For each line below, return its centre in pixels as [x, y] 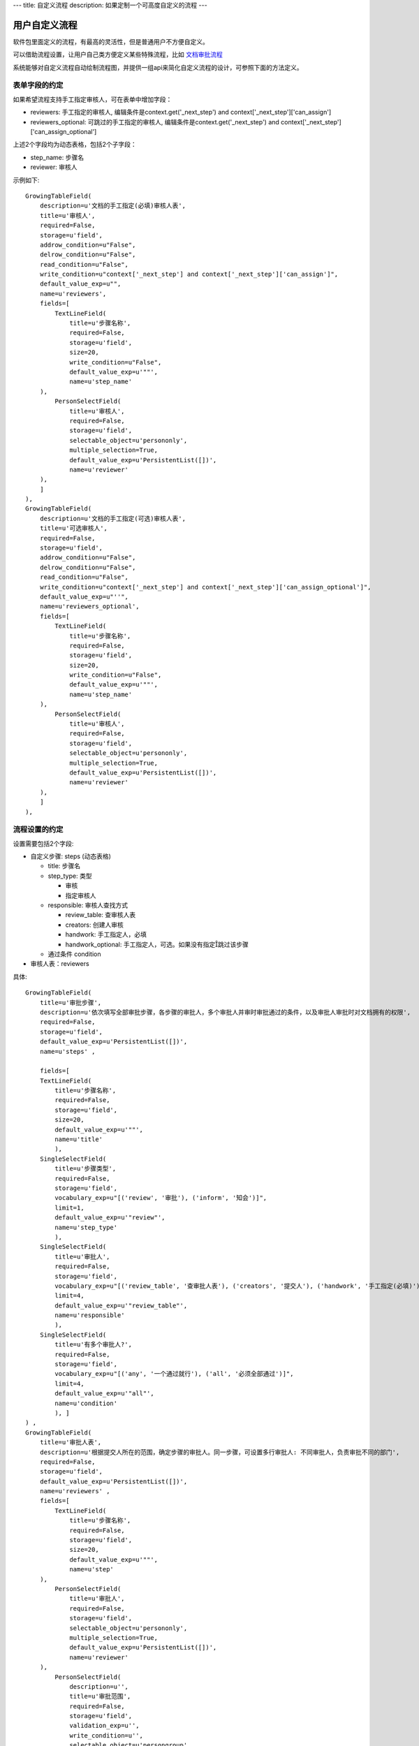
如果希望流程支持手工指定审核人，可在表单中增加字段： [93, 99]
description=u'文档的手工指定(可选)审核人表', [113, 518]
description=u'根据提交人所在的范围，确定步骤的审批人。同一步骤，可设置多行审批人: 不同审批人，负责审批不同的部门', [220, 1452]
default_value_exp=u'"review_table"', [121, 1305]
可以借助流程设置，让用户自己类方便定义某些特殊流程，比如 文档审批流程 [118, 54]
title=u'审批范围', [100, 1696]
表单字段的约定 [38, 85]
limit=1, [69, 1208]
